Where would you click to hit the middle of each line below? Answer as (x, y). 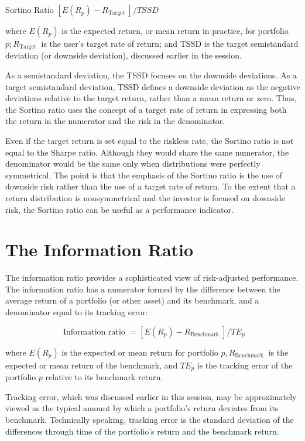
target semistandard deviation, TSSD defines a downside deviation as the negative (153, 86)
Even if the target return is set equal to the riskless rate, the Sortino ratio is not (150, 141)
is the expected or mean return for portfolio (140, 352)
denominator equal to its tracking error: (77, 312)
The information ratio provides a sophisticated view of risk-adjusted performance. (152, 278)
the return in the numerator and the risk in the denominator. (115, 121)
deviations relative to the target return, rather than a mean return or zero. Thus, (151, 98)
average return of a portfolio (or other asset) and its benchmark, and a (132, 300)
